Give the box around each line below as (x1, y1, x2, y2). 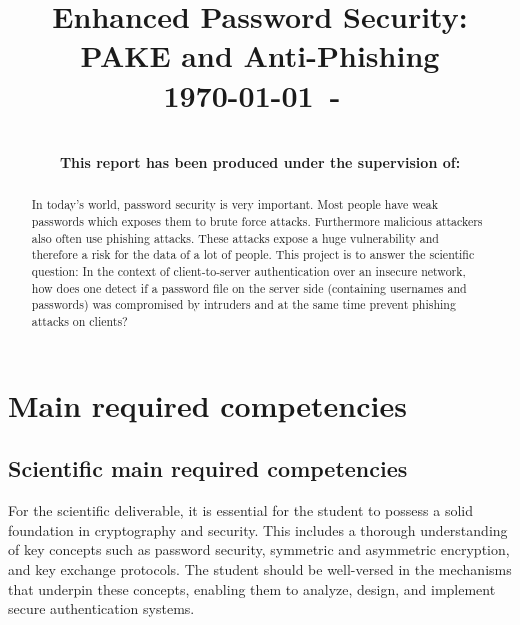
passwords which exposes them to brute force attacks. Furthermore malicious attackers (31, 213, 483, 230)
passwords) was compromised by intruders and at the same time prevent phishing (31, 296, 456, 313)
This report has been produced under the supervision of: (59, 152, 461, 173)
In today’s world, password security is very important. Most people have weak (31, 196, 438, 213)
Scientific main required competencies (8, 453, 408, 484)
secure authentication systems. (8, 598, 195, 619)
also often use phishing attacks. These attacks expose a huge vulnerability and (31, 229, 439, 246)
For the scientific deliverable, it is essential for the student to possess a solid (8, 500, 473, 521)
